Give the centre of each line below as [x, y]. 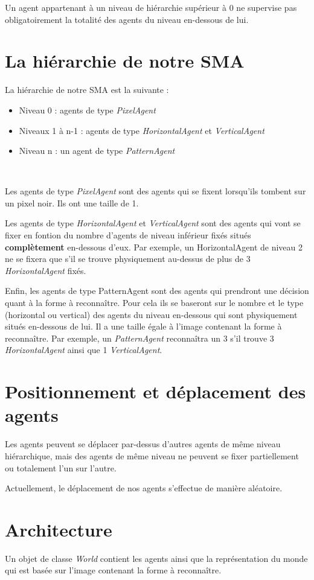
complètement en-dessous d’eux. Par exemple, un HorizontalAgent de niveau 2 [154, 247]
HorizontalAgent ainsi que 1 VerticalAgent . [84, 350]
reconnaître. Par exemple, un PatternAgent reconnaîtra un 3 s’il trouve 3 [139, 338]
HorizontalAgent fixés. [46, 270]
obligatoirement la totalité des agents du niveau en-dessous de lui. [127, 19]
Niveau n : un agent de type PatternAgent [97, 151]
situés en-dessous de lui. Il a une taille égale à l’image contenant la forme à [143, 326]
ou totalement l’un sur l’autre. [61, 467]
